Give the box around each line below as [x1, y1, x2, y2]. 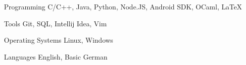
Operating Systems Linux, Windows [4, 35, 113, 45]
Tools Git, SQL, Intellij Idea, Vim [4, 18, 107, 28]
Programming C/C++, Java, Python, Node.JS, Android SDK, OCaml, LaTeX [4, 1, 242, 11]
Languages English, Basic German [4, 51, 108, 62]
